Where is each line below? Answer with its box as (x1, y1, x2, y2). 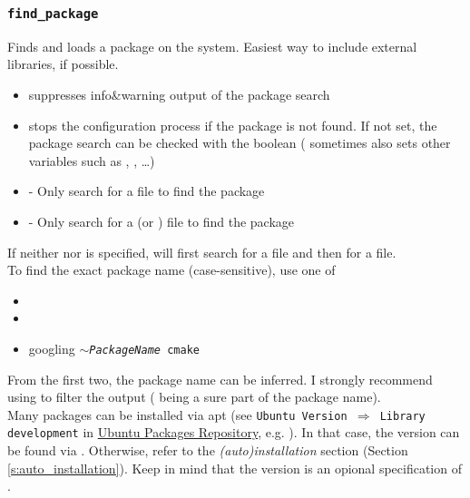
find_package (7, 5, 99, 21)
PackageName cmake (89, 343, 200, 356)
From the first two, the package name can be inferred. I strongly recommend (7, 369, 433, 388)
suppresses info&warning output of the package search (28, 84, 330, 103)
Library (379, 409, 426, 423)
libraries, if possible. (7, 54, 119, 73)
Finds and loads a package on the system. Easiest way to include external (7, 36, 417, 55)
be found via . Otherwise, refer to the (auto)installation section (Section (7, 441, 408, 460)
